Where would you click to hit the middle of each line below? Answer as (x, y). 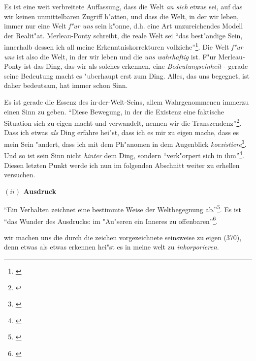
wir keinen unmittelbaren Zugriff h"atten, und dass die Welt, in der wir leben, (121, 16)
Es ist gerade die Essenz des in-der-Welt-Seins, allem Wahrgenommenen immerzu (127, 102)
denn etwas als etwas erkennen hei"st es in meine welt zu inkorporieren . (112, 247)
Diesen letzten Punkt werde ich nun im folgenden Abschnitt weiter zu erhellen (122, 165)
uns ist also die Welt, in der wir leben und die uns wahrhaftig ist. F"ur (110, 56)
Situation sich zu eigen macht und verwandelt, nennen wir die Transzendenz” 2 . (123, 122)
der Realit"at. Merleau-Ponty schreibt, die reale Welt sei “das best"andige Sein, (123, 35)
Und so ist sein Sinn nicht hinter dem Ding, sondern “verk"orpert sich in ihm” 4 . (124, 154)
